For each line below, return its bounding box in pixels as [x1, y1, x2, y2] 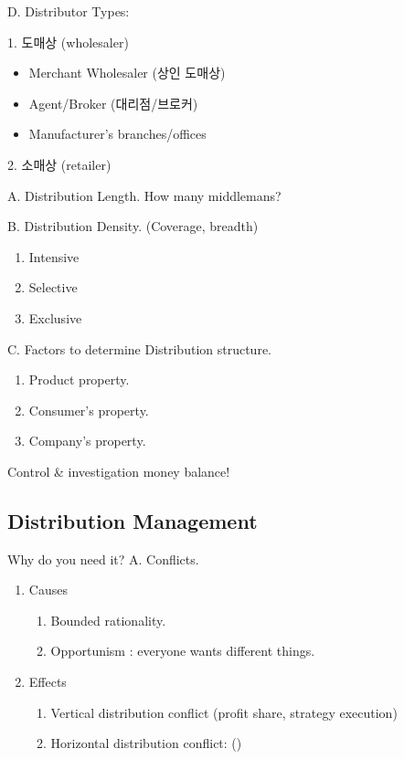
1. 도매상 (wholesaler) [7, 32, 129, 51]
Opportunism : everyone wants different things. [50, 641, 315, 660]
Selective [28, 278, 78, 297]
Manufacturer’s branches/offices [28, 124, 207, 143]
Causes [28, 580, 68, 599]
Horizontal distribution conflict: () [50, 733, 242, 753]
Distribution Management [7, 506, 258, 534]
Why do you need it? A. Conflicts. [7, 549, 199, 568]
